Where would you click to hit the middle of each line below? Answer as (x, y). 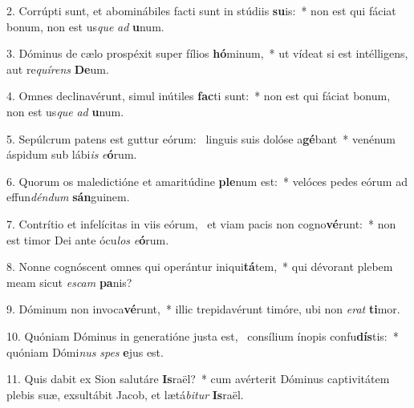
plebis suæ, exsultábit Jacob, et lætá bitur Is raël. (125, 394)
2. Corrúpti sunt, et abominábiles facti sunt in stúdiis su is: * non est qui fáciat (201, 10)
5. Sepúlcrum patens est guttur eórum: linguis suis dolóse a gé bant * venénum (201, 138)
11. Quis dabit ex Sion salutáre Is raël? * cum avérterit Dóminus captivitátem (198, 379)
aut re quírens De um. (58, 69)
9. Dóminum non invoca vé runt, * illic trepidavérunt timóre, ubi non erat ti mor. (203, 309)
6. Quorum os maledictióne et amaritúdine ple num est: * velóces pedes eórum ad (207, 181)
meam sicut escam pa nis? (69, 282)
